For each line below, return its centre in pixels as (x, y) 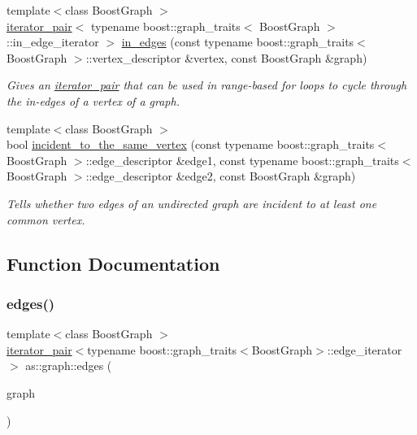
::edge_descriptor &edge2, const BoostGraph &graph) (221, 176)
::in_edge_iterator (53, 42)
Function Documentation (113, 263)
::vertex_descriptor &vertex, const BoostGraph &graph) (226, 57)
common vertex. (46, 219)
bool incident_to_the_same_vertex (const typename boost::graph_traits (191, 144)
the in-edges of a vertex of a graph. (93, 100)
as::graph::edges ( (69, 365)
